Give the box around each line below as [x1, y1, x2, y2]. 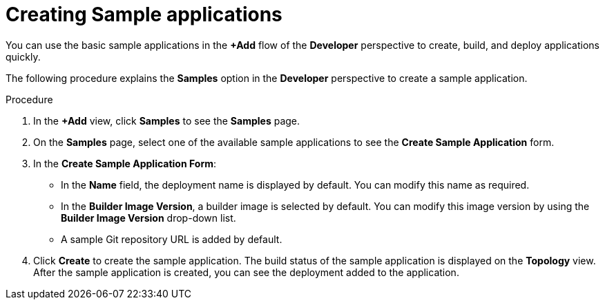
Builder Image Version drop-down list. [61, 211, 236, 224]
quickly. [6, 50, 41, 63]
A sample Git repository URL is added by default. [61, 233, 282, 245]
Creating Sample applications [6, 3, 282, 26]
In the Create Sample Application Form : [33, 157, 217, 169]
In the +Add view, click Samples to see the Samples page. [33, 114, 300, 127]
